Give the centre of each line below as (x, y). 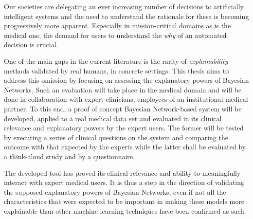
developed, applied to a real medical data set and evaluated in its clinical (113, 118)
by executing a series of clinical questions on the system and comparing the (116, 137)
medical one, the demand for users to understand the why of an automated (115, 35)
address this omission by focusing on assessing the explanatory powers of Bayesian (126, 80)
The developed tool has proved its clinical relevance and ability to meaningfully (122, 173)
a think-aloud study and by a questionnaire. (69, 156)
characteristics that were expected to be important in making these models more (124, 201)
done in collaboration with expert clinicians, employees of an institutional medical (126, 99)
